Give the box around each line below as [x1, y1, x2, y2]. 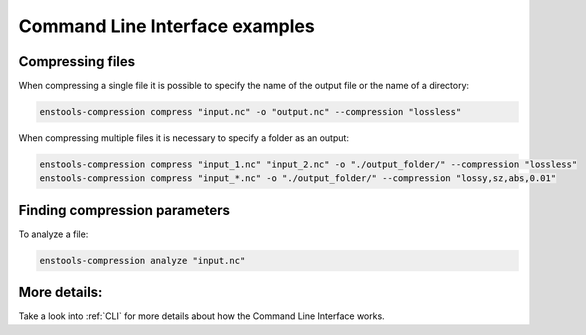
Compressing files [18, 53, 136, 70]
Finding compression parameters [18, 201, 230, 219]
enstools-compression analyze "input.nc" [39, 255, 246, 266]
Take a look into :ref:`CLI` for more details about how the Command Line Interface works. [18, 310, 385, 322]
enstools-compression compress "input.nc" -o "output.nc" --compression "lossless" [39, 106, 462, 118]
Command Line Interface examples [18, 15, 315, 37]
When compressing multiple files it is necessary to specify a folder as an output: [18, 132, 350, 144]
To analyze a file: [18, 228, 89, 240]
